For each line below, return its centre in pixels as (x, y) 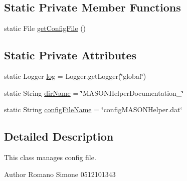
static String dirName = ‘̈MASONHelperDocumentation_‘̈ (94, 92)
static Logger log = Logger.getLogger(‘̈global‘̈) (75, 76)
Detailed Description (59, 136)
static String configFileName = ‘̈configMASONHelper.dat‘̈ (93, 109)
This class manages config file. (50, 157)
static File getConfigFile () (45, 28)
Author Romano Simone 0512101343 (60, 174)
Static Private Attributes (70, 55)
